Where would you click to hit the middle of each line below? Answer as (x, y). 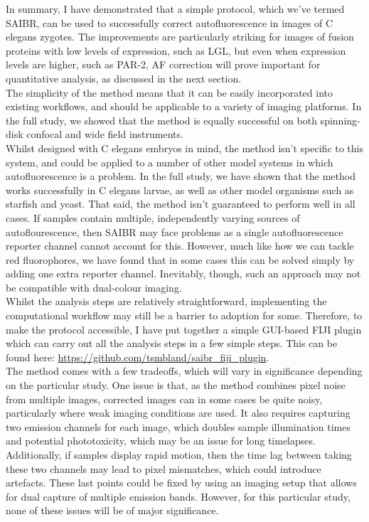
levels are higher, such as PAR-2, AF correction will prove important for (163, 64)
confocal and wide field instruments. (105, 134)
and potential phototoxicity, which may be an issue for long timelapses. (161, 441)
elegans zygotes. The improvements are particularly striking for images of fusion (180, 37)
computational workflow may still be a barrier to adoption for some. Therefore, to (184, 315)
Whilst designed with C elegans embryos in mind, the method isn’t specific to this (185, 148)
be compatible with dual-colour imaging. (94, 287)
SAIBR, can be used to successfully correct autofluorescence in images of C (170, 22)
